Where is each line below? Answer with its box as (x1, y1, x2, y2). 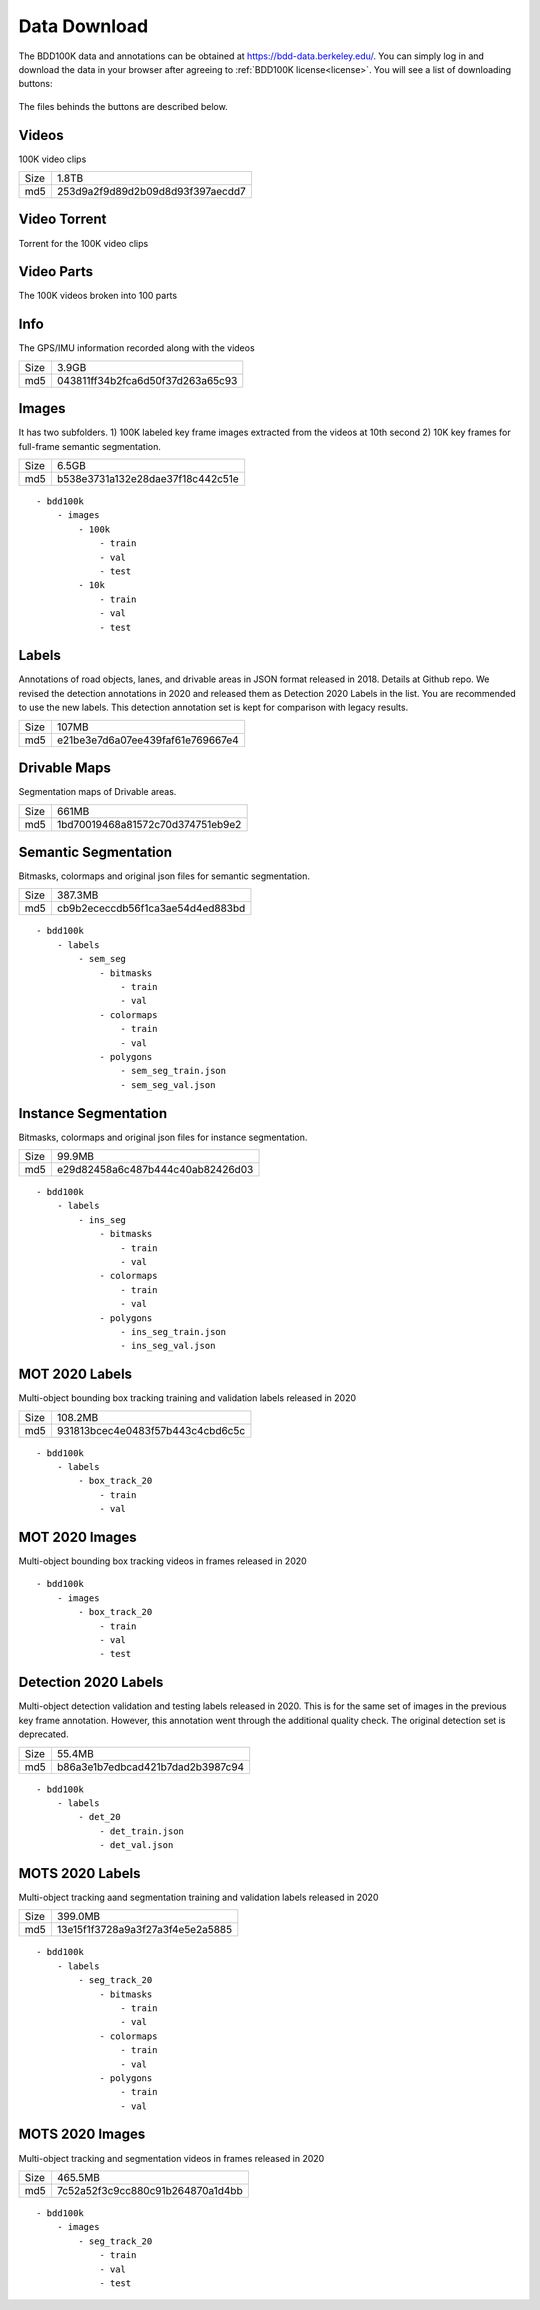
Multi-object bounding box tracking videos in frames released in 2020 (18, 1555, 307, 1567)
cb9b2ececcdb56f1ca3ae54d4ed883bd (56, 901, 246, 915)
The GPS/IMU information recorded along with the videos (18, 342, 255, 354)
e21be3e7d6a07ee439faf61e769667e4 (56, 733, 239, 747)
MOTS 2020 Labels (18, 1865, 141, 1882)
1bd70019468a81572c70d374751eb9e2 (56, 817, 242, 831)
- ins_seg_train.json (120, 1326, 227, 1337)
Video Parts (18, 263, 94, 280)
